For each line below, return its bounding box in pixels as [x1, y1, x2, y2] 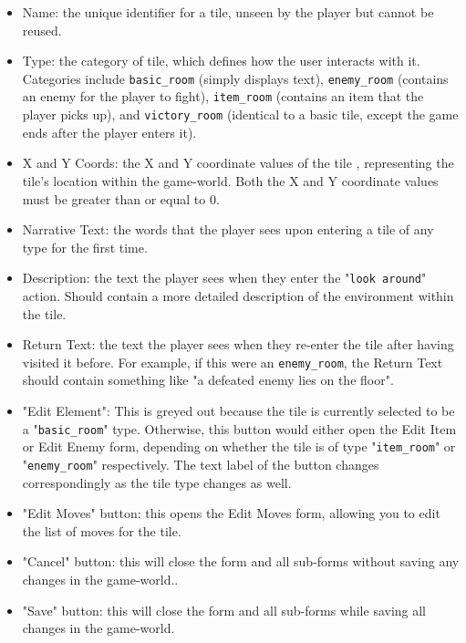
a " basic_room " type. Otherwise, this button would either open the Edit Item [22, 419, 457, 438]
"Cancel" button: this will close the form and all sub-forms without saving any [22, 552, 460, 571]
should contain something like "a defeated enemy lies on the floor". [22, 370, 394, 389]
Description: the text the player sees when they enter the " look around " [22, 268, 427, 287]
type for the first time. [22, 237, 148, 256]
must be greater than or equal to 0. [22, 189, 220, 208]
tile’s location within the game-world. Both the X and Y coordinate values [22, 171, 439, 190]
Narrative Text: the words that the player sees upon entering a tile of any [22, 220, 434, 239]
